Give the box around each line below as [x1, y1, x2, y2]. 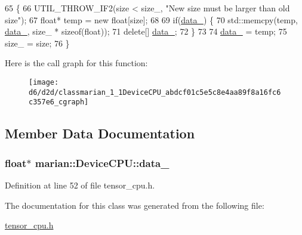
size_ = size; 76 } [5, 36, 70, 49]
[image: [29, 78, 59, 86]
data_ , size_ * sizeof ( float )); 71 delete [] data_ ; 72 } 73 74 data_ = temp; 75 [5, 25, 287, 38]
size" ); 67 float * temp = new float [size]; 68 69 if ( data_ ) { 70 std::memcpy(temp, [5, 13, 298, 26]
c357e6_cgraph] [29, 98, 89, 107]
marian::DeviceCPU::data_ [35, 155, 170, 170]
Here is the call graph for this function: [5, 57, 148, 69]
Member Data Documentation [5, 124, 195, 143]
